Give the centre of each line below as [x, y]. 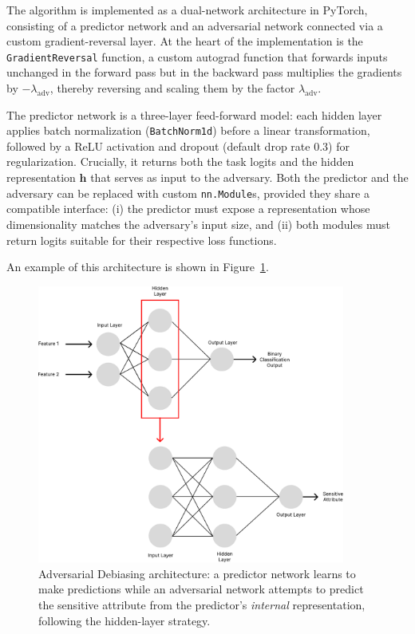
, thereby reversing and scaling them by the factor [172, 88]
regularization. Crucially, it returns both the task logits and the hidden [180, 161]
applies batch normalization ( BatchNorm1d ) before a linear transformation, [188, 130]
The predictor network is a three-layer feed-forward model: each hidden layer [194, 114]
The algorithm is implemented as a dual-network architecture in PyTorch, [187, 10]
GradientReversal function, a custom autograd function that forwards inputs [197, 56]
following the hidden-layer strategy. [125, 620]
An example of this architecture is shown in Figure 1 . [138, 267]
